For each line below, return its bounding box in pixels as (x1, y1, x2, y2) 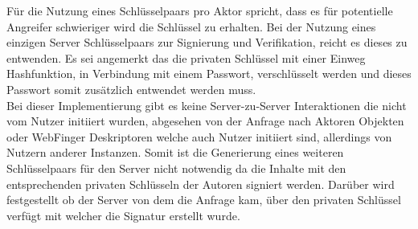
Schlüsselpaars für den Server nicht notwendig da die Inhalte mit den (6, 159, 346, 176)
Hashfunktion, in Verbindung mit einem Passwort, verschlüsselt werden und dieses (6, 65, 412, 82)
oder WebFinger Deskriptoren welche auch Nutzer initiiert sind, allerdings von (6, 128, 392, 145)
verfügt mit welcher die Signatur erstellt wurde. (6, 207, 240, 223)
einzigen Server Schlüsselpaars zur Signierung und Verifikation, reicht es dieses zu (6, 34, 408, 51)
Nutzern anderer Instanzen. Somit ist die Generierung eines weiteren (6, 144, 344, 161)
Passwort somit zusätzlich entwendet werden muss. (6, 80, 256, 97)
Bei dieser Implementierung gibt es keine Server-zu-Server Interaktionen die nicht (6, 96, 407, 113)
